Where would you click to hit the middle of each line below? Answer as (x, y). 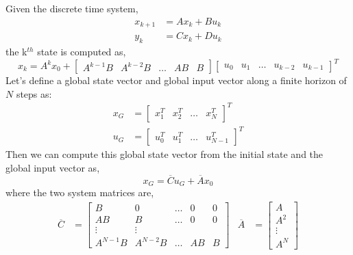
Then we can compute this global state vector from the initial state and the (165, 154)
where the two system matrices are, (80, 192)
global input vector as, (53, 167)
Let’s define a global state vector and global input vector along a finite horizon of (176, 80)
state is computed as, (82, 51)
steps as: (34, 93)
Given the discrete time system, (72, 8)
